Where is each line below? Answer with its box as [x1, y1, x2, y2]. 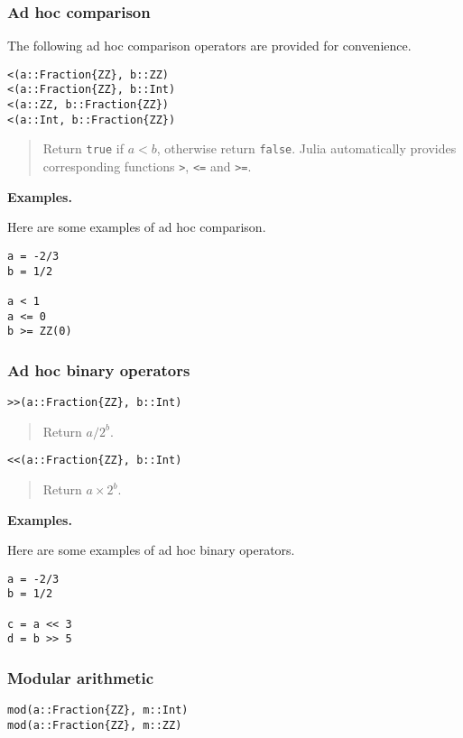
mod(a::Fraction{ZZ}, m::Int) [7, 704, 189, 717]
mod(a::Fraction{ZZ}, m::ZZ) [7, 718, 182, 732]
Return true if [42, 139, 124, 158]
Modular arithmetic [7, 666, 154, 688]
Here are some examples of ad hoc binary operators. [7, 540, 295, 559]
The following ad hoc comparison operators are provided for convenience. [7, 36, 412, 55]
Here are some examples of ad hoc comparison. [7, 217, 266, 236]
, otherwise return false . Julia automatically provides [156, 139, 457, 158]
